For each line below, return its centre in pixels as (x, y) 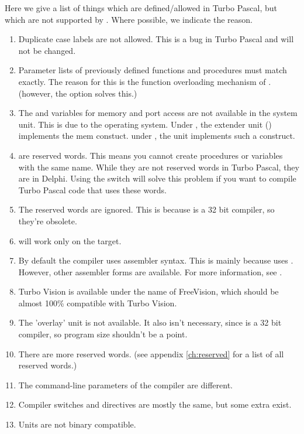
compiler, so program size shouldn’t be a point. (103, 334)
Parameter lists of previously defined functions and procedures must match (153, 70)
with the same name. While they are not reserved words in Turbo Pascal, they (159, 167)
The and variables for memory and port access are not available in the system (158, 113)
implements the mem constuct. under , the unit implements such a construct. (157, 136)
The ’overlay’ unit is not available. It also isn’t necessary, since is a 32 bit (150, 322)
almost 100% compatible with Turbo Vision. (98, 303)
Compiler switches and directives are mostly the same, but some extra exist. (155, 404)
